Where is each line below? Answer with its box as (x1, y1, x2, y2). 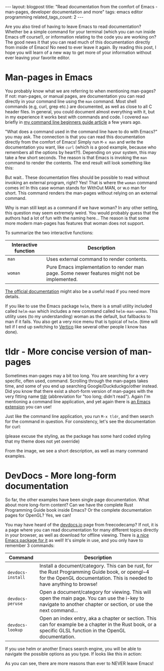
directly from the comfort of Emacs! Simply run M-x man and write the (5, 139, 143, 145)
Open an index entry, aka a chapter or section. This (39, 615, 157, 622)
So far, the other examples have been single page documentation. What (5, 497, 149, 502)
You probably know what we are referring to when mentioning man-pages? (5, 88, 156, 94)
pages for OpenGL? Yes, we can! (5, 512, 71, 518)
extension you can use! (5, 404, 52, 410)
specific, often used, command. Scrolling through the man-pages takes (5, 378, 148, 384)
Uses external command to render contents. (46, 256, 147, 262)
